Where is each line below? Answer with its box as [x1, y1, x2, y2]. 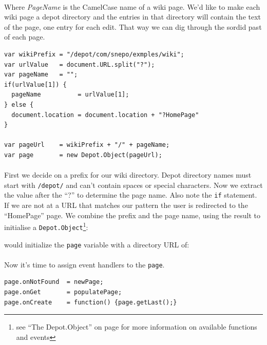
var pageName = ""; [4, 71, 78, 79]
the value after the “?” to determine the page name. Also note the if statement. [4, 189, 257, 200]
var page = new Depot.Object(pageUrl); [4, 151, 162, 159]
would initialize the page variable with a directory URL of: [4, 239, 189, 250]
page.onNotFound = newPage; [4, 278, 104, 286]
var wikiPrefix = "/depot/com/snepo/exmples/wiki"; [4, 50, 184, 58]
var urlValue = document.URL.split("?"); [4, 61, 155, 68]
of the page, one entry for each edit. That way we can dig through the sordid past [4, 21, 262, 32]
